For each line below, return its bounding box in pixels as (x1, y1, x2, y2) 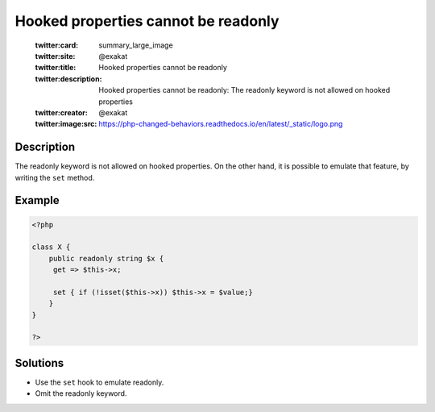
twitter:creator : (35, 107, 88, 117)
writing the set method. (14, 173, 95, 182)
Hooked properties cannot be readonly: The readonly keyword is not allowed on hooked (98, 85, 391, 95)
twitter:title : (35, 63, 77, 73)
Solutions (14, 356, 64, 370)
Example (14, 194, 60, 207)
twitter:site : (35, 51, 76, 60)
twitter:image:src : (35, 119, 97, 129)
